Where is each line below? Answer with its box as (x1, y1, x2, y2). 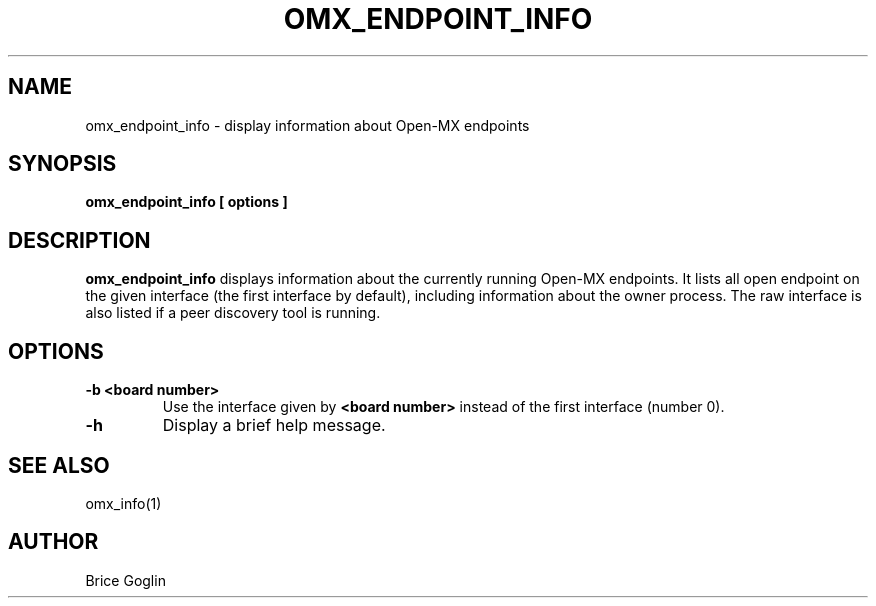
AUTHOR (8, 529, 99, 555)
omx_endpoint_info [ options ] (85, 193, 288, 211)
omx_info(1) (85, 494, 162, 512)
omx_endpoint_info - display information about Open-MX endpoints (85, 116, 530, 134)
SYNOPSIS (8, 151, 117, 177)
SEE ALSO (8, 452, 110, 478)
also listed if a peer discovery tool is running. (85, 304, 381, 322)
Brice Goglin (85, 571, 166, 589)
